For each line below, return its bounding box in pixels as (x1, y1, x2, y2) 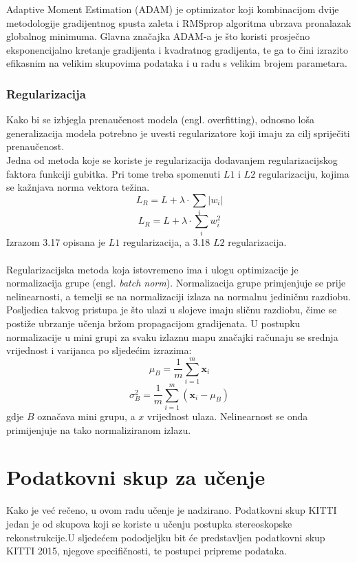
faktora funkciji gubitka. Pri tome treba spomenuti (6, 166, 221, 180)
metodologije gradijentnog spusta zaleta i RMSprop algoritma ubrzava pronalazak (6, 15, 351, 30)
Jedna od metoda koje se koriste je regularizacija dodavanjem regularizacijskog (6, 152, 338, 167)
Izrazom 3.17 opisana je (6, 235, 105, 249)
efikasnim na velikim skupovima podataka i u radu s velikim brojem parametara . (6, 56, 347, 70)
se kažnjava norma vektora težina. (6, 180, 150, 194)
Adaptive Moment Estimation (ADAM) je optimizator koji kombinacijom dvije (6, 2, 339, 16)
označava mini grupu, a (37, 409, 136, 423)
